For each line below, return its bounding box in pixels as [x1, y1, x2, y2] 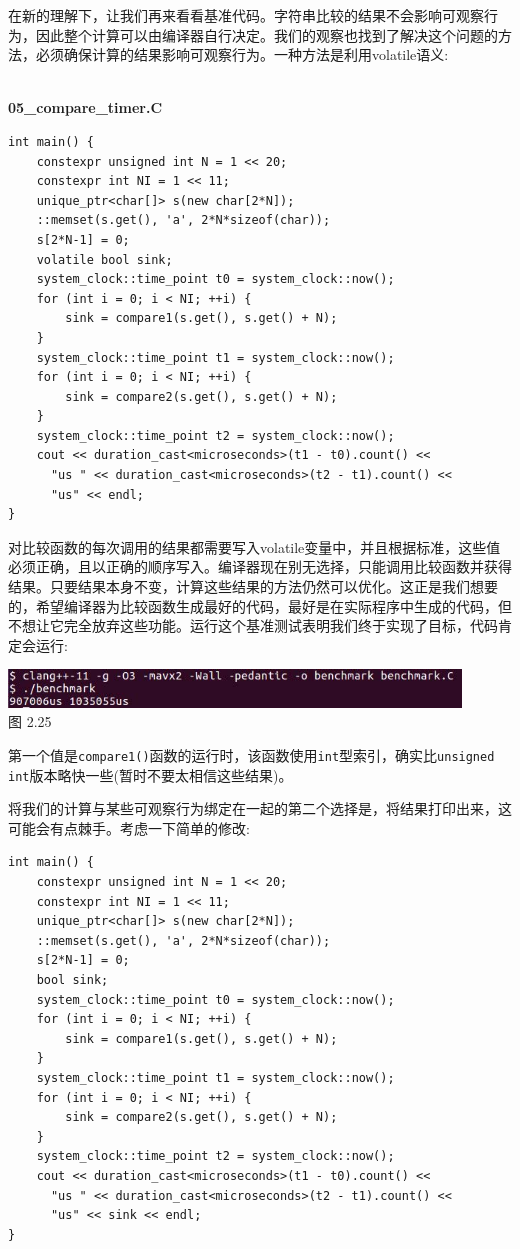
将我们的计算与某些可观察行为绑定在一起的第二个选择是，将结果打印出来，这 [8, 798, 512, 819]
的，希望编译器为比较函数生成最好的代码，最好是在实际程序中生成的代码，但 [8, 595, 512, 616]
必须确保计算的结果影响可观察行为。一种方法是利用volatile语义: [35, 44, 449, 65]
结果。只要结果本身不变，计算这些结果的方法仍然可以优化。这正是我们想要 [8, 576, 498, 597]
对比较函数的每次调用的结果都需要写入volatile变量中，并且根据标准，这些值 [8, 536, 501, 557]
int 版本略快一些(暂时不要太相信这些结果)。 [8, 764, 293, 785]
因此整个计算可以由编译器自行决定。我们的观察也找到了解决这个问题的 [35, 24, 498, 45]
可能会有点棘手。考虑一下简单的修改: [8, 817, 250, 838]
